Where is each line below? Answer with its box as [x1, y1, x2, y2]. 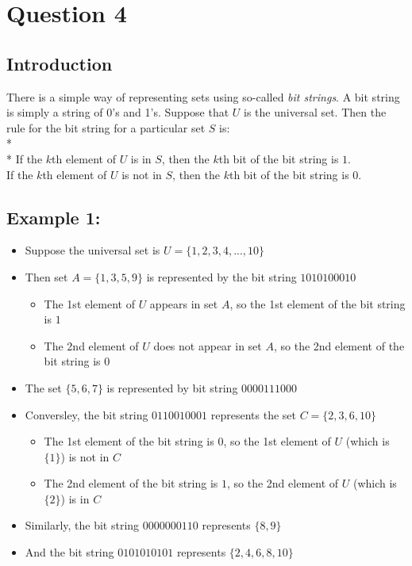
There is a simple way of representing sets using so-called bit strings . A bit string [6, 88, 400, 105]
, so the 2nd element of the [273, 337, 405, 354]
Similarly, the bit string [25, 517, 140, 533]
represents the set [210, 406, 296, 423]
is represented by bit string [106, 379, 238, 396]
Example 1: [6, 205, 101, 229]
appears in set [149, 295, 218, 312]
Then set [25, 268, 68, 285]
